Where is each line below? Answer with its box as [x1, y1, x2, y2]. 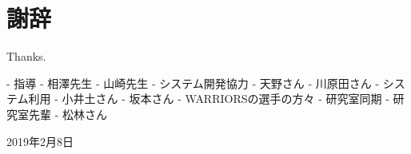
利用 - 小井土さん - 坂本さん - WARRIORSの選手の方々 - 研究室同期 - [28, 90, 389, 107]
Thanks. [6, 48, 46, 65]
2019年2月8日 [6, 132, 74, 149]
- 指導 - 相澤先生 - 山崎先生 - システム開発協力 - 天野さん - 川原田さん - [6, 74, 380, 91]
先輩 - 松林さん [28, 105, 107, 122]
